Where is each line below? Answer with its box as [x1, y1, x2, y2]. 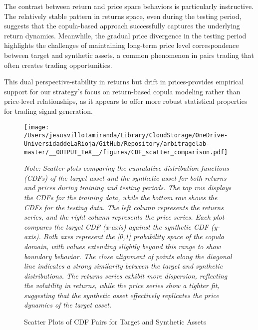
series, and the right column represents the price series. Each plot [24, 212, 225, 222]
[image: [24, 123, 49, 131]
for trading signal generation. [4, 105, 93, 116]
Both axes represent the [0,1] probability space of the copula [43, 231, 224, 242]
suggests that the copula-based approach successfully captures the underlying [4, 20, 240, 31]
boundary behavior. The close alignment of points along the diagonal [24, 251, 232, 261]
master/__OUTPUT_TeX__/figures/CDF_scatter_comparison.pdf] [24, 148, 228, 156]
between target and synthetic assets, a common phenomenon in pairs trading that [4, 49, 254, 60]
